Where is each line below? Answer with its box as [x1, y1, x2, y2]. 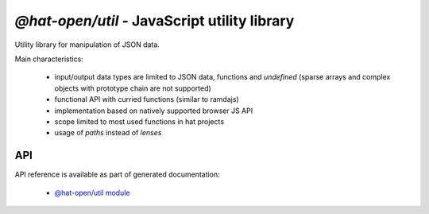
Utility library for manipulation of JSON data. [14, 40, 160, 49]
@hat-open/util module [54, 188, 130, 197]
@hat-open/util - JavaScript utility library [14, 12, 295, 29]
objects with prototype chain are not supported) [54, 84, 212, 93]
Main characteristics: [14, 54, 83, 64]
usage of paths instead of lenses [54, 128, 162, 138]
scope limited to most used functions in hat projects [54, 116, 225, 126]
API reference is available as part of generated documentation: [14, 169, 220, 179]
